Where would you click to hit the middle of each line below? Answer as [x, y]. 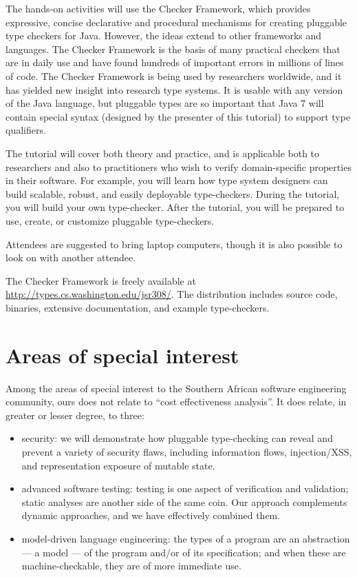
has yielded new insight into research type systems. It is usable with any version [174, 89]
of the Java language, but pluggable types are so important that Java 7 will [165, 103]
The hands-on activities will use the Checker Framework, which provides [158, 8]
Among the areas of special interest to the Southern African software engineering [176, 388]
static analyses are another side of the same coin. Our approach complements [184, 502]
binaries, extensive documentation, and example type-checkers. [138, 307]
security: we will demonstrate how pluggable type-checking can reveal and [177, 438]
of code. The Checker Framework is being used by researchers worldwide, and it [174, 75]
